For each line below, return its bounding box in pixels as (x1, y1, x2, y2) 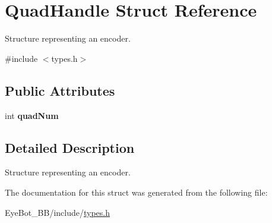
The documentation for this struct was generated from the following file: (5, 186, 268, 198)
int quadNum (5, 109, 59, 121)
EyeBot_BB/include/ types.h (5, 206, 110, 218)
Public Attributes (5, 81, 115, 99)
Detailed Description (5, 138, 135, 156)
